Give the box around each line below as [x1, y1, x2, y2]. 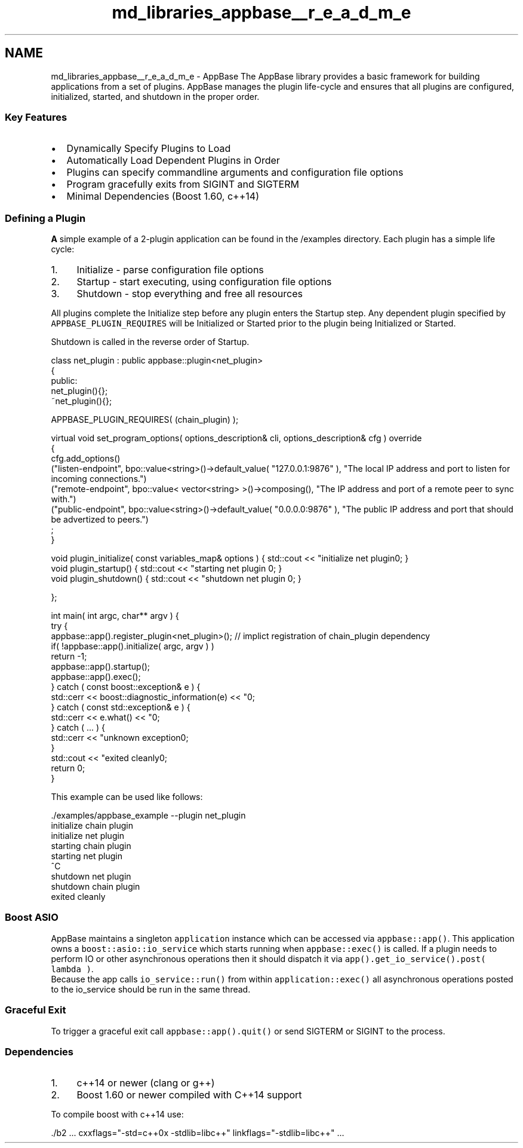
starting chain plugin [51, 841, 131, 851]
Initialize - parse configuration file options [76, 264, 264, 276]
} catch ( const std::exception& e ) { [51, 702, 190, 713]
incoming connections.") [51, 474, 147, 484]
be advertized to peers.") [51, 514, 149, 525]
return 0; [51, 763, 85, 774]
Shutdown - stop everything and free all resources [76, 288, 303, 300]
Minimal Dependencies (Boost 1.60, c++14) [66, 190, 259, 203]
